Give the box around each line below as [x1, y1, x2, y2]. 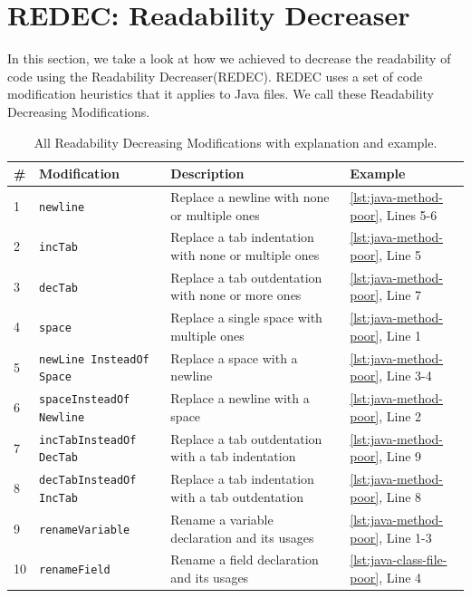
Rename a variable [170, 509, 274, 528]
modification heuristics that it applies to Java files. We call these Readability [7, 84, 434, 103]
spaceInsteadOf [39, 393, 130, 407]
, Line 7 [379, 285, 422, 304]
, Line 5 [379, 245, 422, 264]
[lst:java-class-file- [350, 550, 447, 569]
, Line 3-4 [379, 366, 432, 385]
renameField [39, 564, 111, 577]
